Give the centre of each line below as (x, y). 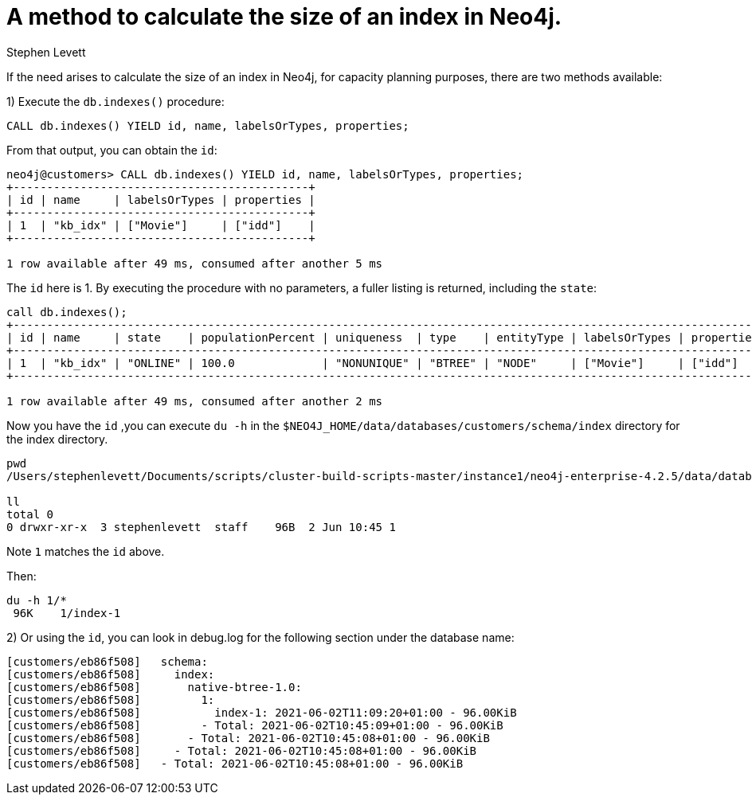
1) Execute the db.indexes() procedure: (116, 101)
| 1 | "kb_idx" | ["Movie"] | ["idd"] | (161, 225)
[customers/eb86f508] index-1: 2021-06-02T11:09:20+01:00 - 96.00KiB (262, 712)
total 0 (30, 514)
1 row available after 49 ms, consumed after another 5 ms (195, 263)
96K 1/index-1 (67, 613)
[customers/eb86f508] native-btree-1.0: (154, 687)
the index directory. (57, 439)
